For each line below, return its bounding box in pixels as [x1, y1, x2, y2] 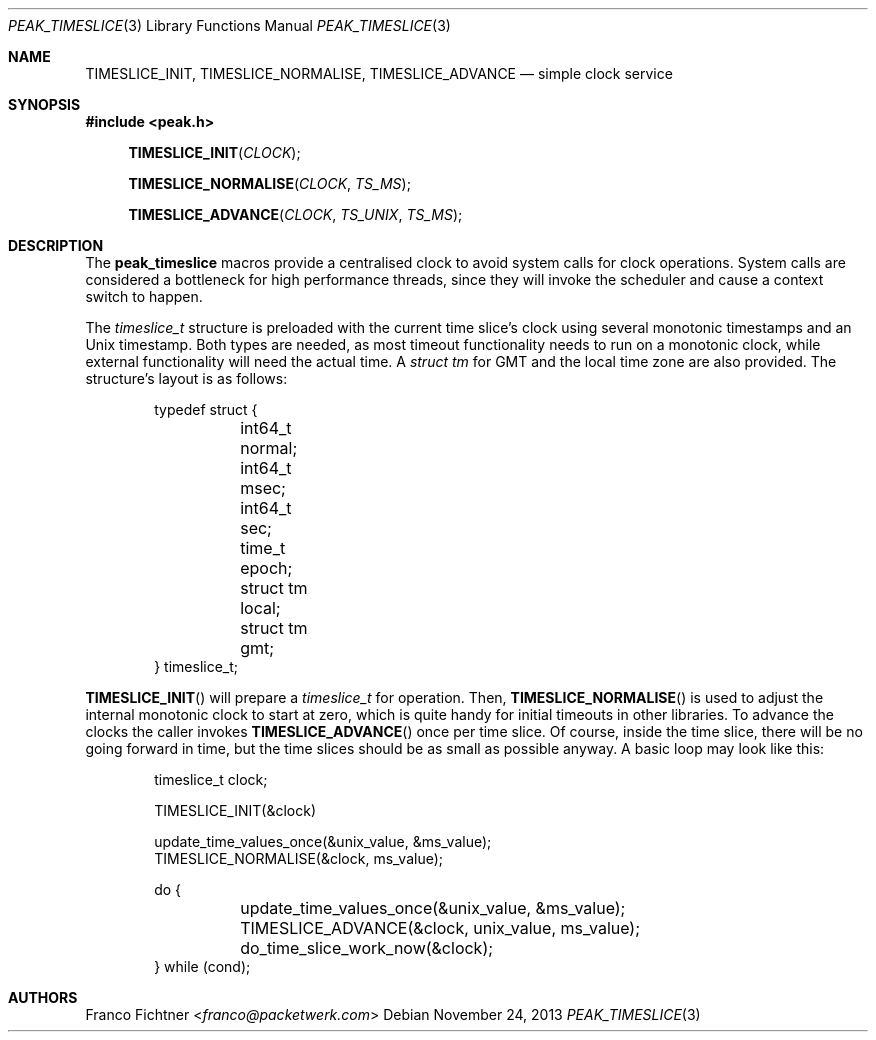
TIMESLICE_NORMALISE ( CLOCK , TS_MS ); [128, 175, 411, 192]
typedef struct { [154, 401, 258, 418]
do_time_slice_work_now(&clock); [240, 938, 494, 958]
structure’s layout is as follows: [85, 370, 288, 387]
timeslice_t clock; [154, 771, 268, 788]
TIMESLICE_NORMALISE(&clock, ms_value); [154, 850, 443, 867]
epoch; [240, 558, 293, 578]
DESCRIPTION [8, 237, 104, 254]
